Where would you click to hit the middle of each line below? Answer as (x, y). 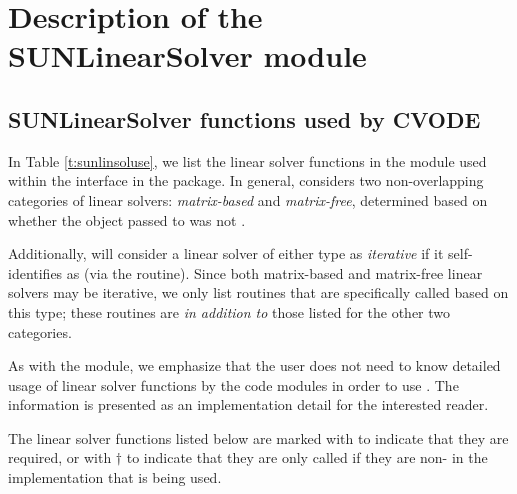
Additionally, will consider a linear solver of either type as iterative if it (226, 253)
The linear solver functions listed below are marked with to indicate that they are (258, 437)
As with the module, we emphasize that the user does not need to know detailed (254, 365)
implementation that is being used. (115, 477)
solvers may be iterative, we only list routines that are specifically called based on (258, 292)
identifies (35, 272)
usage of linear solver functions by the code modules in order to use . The (233, 384)
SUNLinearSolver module (187, 55)
